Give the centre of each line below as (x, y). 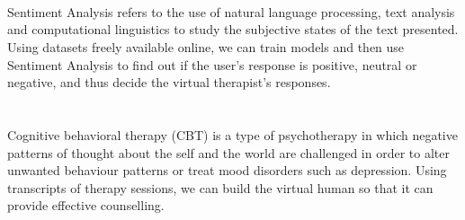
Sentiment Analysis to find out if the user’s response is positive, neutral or (212, 64)
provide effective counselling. (86, 205)
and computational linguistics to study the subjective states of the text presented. (233, 29)
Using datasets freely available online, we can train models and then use (206, 46)
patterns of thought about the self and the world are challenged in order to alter (228, 152)
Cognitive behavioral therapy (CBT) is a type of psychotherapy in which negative (232, 134)
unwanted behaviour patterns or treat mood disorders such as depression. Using (227, 170)
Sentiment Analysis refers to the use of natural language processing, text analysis (231, 11)
